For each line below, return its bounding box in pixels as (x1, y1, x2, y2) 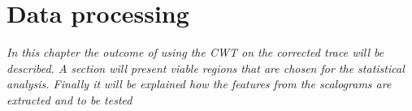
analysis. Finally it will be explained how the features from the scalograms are (7, 75, 392, 92)
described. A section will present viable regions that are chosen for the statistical (7, 59, 405, 76)
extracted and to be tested (7, 91, 132, 108)
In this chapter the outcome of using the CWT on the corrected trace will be (7, 44, 384, 61)
